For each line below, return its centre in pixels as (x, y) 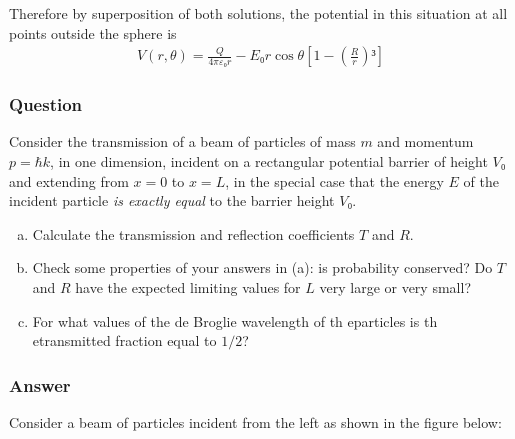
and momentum (425, 141)
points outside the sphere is (93, 32)
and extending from (69, 180)
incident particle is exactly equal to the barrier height (172, 200)
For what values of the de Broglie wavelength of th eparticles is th (235, 320)
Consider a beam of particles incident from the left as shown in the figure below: (255, 422)
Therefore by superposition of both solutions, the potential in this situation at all (258, 13)
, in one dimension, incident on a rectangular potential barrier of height (269, 161)
